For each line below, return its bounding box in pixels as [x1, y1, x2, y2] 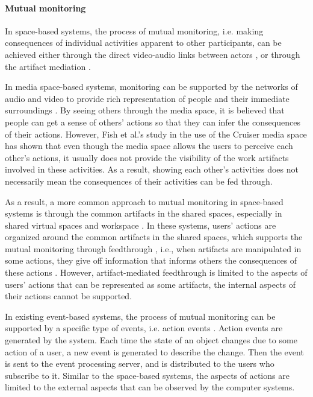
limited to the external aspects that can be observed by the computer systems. [5, 381, 295, 393]
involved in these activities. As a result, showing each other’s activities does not [5, 163, 299, 176]
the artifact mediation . [5, 60, 91, 72]
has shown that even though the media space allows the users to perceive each [5, 139, 293, 152]
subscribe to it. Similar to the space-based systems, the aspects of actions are [5, 369, 290, 381]
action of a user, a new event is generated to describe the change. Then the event [5, 345, 304, 358]
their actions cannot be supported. [5, 290, 132, 302]
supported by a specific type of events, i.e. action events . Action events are [5, 322, 283, 334]
